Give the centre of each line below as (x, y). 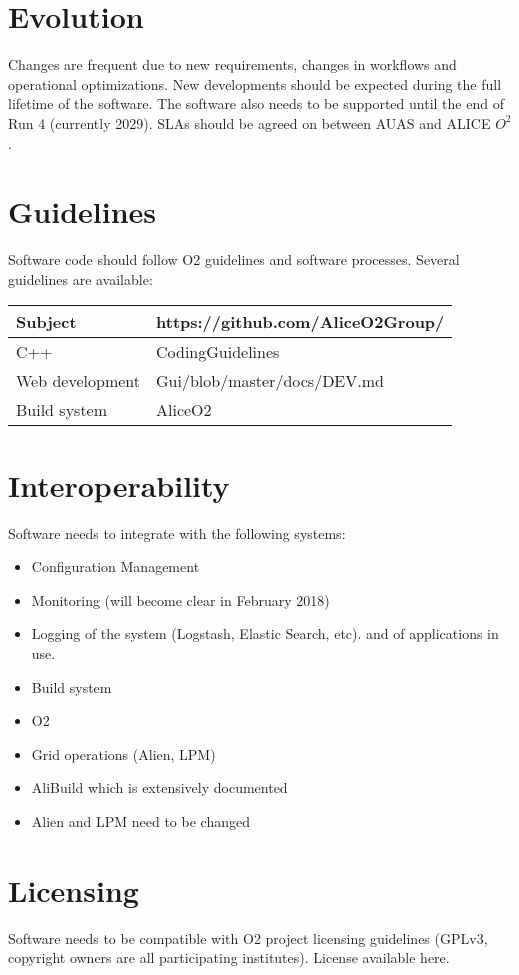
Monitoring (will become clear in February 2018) (180, 599)
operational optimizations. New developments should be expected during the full (255, 83)
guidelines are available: (80, 278)
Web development (78, 381)
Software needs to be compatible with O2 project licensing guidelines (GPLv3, (248, 937)
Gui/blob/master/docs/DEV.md (270, 381)
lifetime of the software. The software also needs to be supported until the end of (256, 103)
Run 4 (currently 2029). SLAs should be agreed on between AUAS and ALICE (249, 122)
